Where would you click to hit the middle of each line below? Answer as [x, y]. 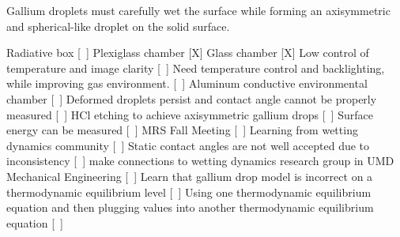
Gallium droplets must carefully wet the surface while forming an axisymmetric [198, 10]
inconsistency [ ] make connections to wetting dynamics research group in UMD [200, 161]
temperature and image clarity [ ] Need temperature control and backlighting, [196, 68]
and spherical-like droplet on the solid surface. [118, 26]
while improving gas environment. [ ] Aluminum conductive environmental [187, 83]
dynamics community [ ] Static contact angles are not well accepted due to [188, 145]
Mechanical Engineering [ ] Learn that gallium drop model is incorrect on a [190, 176]
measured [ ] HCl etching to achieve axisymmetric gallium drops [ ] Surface [190, 114]
